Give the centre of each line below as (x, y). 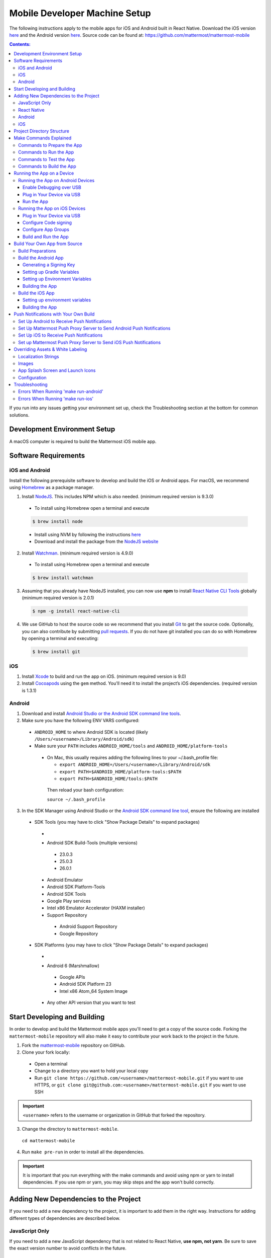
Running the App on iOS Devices (52, 208)
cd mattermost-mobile (48, 1141)
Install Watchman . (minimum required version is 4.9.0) (78, 553)
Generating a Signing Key (49, 265)
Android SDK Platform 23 (85, 984)
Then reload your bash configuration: (85, 790)
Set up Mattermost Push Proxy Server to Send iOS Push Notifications (90, 342)
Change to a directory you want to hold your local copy (91, 1071)
